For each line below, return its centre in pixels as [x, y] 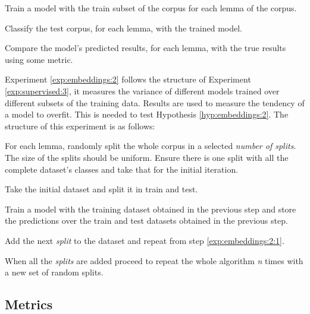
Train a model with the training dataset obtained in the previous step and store [151, 209]
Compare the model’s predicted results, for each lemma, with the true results [145, 48]
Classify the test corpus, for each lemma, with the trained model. [124, 28]
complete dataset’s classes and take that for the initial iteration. [122, 169]
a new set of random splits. [54, 272]
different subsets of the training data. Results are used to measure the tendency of [155, 102]
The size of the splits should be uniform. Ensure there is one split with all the [147, 157]
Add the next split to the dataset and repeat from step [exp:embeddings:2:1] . [145, 240]
